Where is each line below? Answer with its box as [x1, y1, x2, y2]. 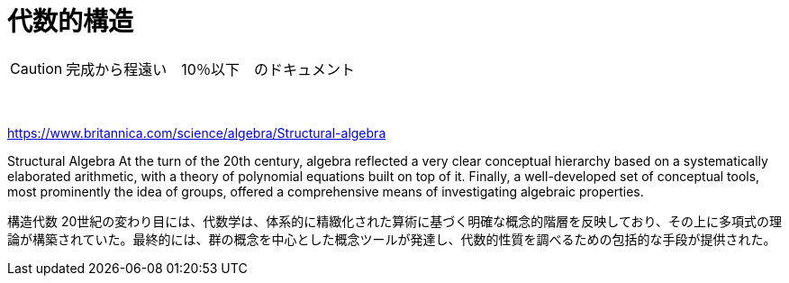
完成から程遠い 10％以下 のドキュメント [66, 59, 355, 78]
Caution [10, 59, 63, 78]
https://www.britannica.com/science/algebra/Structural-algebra [7, 124, 386, 141]
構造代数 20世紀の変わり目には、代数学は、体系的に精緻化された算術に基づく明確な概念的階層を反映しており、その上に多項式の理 [7, 213, 782, 229]
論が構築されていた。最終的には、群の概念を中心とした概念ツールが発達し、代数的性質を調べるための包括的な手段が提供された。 [7, 231, 776, 247]
